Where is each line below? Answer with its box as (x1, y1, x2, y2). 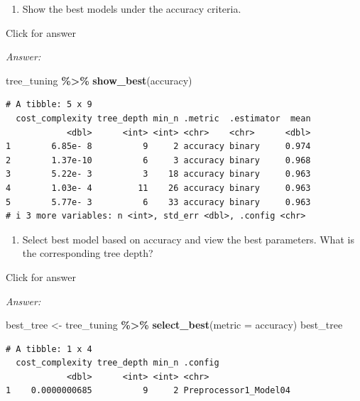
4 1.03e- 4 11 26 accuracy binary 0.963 (6, 182, 311, 193)
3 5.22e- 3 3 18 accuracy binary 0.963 (6, 169, 311, 180)
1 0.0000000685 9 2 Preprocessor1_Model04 (6, 385, 290, 396)
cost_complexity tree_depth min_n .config (16, 358, 219, 368)
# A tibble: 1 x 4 (6, 344, 92, 354)
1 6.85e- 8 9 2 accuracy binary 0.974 (6, 141, 311, 152)
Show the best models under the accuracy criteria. (22, 1, 241, 16)
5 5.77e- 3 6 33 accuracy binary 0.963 (6, 197, 311, 207)
